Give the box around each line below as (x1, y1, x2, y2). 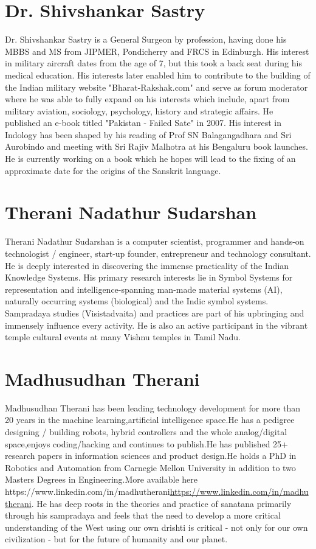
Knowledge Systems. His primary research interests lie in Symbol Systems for (5, 271, 293, 284)
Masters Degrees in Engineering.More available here (5, 473, 197, 486)
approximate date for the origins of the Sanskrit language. (5, 164, 221, 177)
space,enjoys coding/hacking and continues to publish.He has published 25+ (5, 437, 289, 450)
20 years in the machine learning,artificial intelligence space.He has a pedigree (5, 413, 295, 426)
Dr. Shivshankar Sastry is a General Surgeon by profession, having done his (5, 33, 287, 46)
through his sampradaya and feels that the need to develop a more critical (5, 509, 281, 522)
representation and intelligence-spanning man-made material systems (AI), (5, 282, 283, 295)
